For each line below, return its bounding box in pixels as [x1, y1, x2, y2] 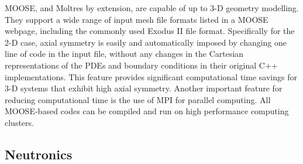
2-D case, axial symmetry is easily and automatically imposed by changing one [5, 36, 287, 48]
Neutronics [5, 145, 73, 163]
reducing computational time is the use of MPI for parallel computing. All [5, 93, 271, 105]
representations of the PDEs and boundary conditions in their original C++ [5, 59, 278, 71]
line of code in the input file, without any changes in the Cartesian [5, 47, 244, 60]
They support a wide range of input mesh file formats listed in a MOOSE [5, 13, 268, 25]
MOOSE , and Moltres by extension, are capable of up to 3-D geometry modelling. [5, 2, 299, 13]
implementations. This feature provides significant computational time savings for [5, 70, 297, 83]
